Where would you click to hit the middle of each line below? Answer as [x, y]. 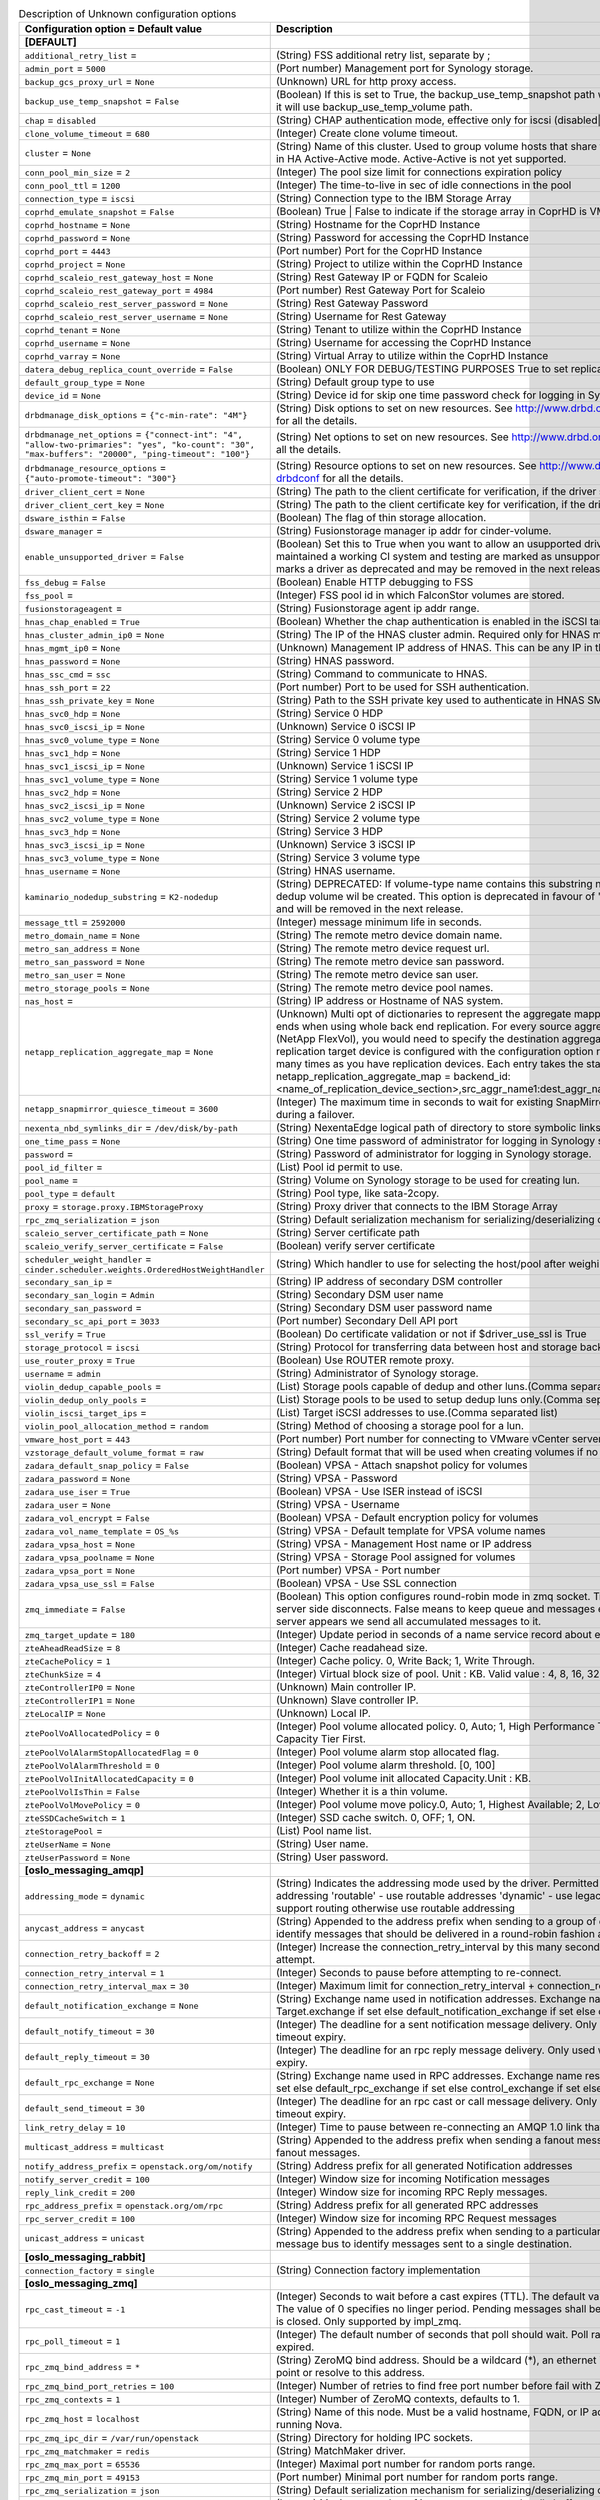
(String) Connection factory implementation [378, 2270]
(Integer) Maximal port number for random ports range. [405, 2464]
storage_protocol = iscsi [82, 1347]
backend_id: [482, 1077]
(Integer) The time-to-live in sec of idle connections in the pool [423, 185]
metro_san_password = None [84, 962]
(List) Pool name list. [323, 1831]
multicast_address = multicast [94, 2147]
